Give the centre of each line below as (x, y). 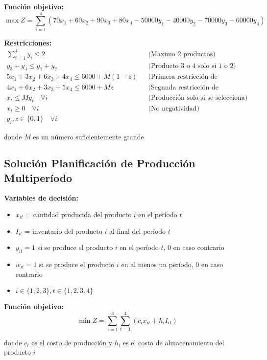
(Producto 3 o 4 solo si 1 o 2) (192, 66)
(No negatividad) (174, 109)
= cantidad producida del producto (79, 214)
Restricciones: (28, 42)
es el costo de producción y (72, 342)
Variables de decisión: (41, 198)
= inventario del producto (63, 231)
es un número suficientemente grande (88, 137)
